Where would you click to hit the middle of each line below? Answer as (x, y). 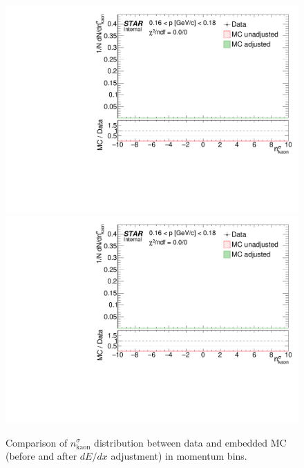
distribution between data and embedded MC (190, 442)
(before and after (41, 456)
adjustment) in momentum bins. (179, 456)
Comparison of (37, 442)
